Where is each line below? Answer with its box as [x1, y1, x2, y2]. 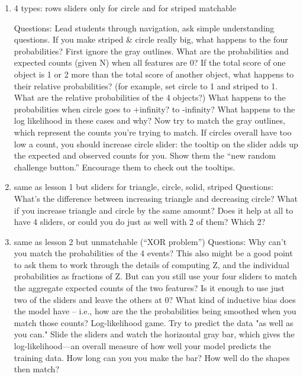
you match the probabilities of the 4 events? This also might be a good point [14, 247, 293, 259]
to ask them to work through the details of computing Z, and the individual [14, 258, 289, 270]
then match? [14, 363, 60, 375]
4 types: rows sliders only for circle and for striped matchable [14, 2, 236, 14]
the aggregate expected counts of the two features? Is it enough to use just [14, 282, 285, 294]
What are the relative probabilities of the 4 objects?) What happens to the [14, 91, 286, 104]
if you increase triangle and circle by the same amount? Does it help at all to [14, 204, 294, 216]
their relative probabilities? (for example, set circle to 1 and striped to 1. [14, 79, 278, 92]
